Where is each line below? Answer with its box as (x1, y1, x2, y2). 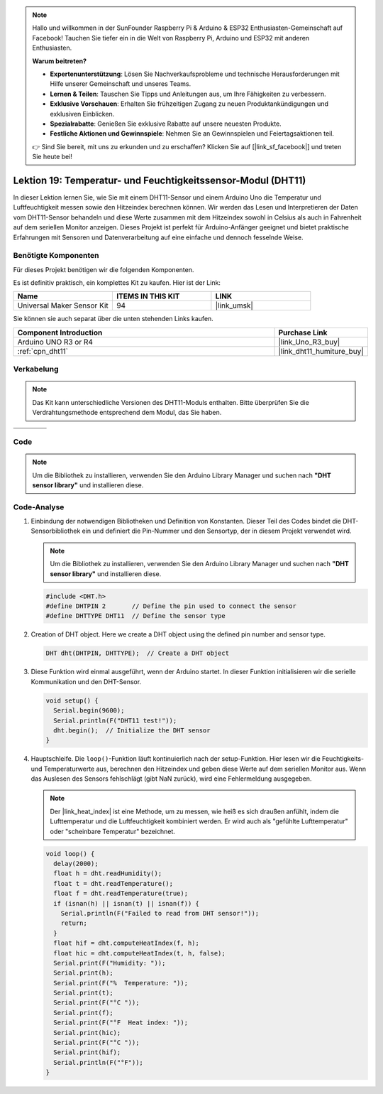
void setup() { (45, 696, 99, 705)
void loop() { (45, 850, 95, 857)
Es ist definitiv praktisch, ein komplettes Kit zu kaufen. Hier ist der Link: (13, 278, 221, 287)
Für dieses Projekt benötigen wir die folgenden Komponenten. (13, 265, 194, 273)
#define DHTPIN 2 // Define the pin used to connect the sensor (45, 602, 297, 610)
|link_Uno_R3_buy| (278, 337, 340, 347)
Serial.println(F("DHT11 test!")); (53, 716, 177, 725)
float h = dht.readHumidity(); (53, 870, 162, 877)
